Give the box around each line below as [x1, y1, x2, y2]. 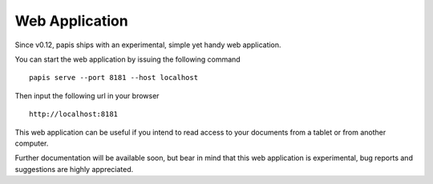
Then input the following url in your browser [14, 90, 160, 100]
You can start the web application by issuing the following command [14, 54, 241, 64]
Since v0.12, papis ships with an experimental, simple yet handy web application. [14, 40, 281, 50]
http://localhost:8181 [29, 110, 119, 119]
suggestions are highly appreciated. [14, 164, 134, 174]
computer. [14, 138, 49, 148]
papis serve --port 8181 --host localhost [29, 73, 199, 82]
